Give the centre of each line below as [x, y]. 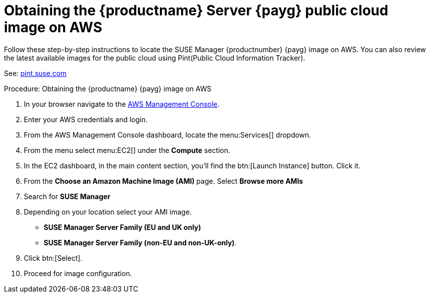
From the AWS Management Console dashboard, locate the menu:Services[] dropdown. [168, 135]
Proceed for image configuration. [78, 273]
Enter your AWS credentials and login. [86, 119]
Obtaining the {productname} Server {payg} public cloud [196, 10]
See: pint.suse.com [36, 73]
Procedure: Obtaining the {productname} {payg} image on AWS [108, 88]
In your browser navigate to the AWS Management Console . [122, 104]
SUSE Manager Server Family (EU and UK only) [122, 227]
